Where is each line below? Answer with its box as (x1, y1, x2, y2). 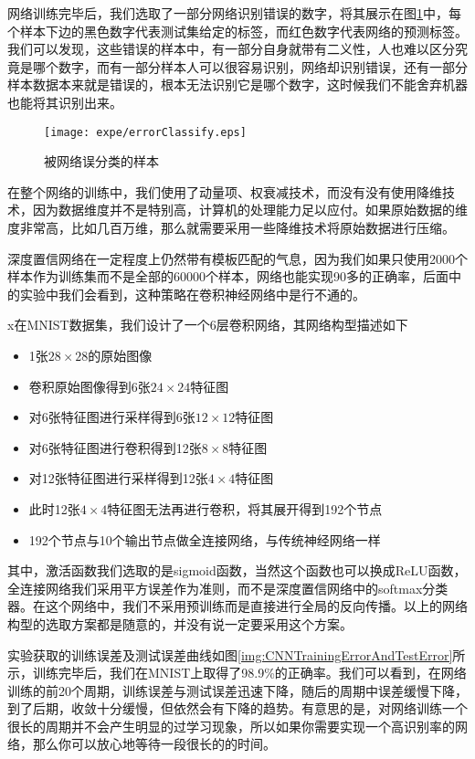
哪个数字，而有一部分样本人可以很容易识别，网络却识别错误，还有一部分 (32, 57, 468, 76)
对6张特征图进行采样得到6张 (28, 407, 195, 427)
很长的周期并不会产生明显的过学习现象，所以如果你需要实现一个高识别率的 (7, 716, 455, 735)
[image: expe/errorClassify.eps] (44, 125, 247, 139)
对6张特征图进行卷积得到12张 (28, 437, 202, 457)
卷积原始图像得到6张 (28, 376, 151, 395)
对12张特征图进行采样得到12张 (28, 469, 208, 488)
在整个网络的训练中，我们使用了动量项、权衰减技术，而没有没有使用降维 (7, 182, 442, 201)
